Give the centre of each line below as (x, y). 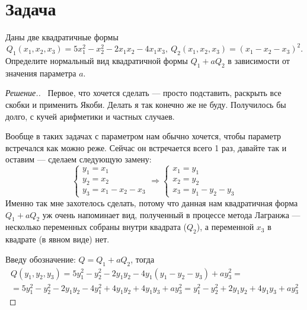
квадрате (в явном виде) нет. (57, 239)
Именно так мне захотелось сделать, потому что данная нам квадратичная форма (152, 202)
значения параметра (41, 73)
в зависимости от (259, 61)
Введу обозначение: (41, 259)
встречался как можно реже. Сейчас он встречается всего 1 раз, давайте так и (146, 147)
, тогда (143, 259)
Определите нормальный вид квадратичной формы (97, 61)
